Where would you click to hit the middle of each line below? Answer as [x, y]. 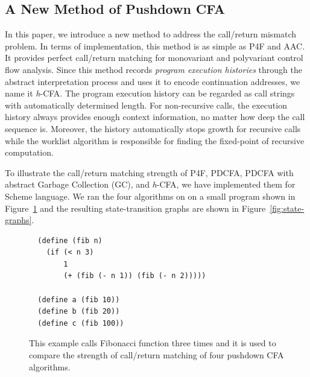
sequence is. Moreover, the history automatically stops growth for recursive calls [153, 128]
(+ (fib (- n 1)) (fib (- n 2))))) [135, 276]
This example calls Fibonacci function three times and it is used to [153, 343]
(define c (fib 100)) [81, 323]
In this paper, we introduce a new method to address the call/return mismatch [151, 34]
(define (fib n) [70, 240]
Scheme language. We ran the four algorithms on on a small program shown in [150, 196]
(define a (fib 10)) [79, 299]
